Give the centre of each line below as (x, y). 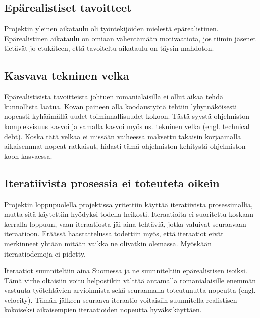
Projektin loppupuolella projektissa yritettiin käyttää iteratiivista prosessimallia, (128, 204)
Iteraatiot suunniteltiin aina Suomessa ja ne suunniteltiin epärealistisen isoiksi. (126, 270)
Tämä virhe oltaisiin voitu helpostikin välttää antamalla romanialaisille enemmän (130, 280)
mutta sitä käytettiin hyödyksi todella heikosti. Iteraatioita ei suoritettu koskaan (129, 214)
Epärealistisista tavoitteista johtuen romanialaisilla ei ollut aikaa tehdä (114, 97)
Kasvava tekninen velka (67, 75)
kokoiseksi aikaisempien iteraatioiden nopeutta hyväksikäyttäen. (103, 310)
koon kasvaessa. (28, 155)
